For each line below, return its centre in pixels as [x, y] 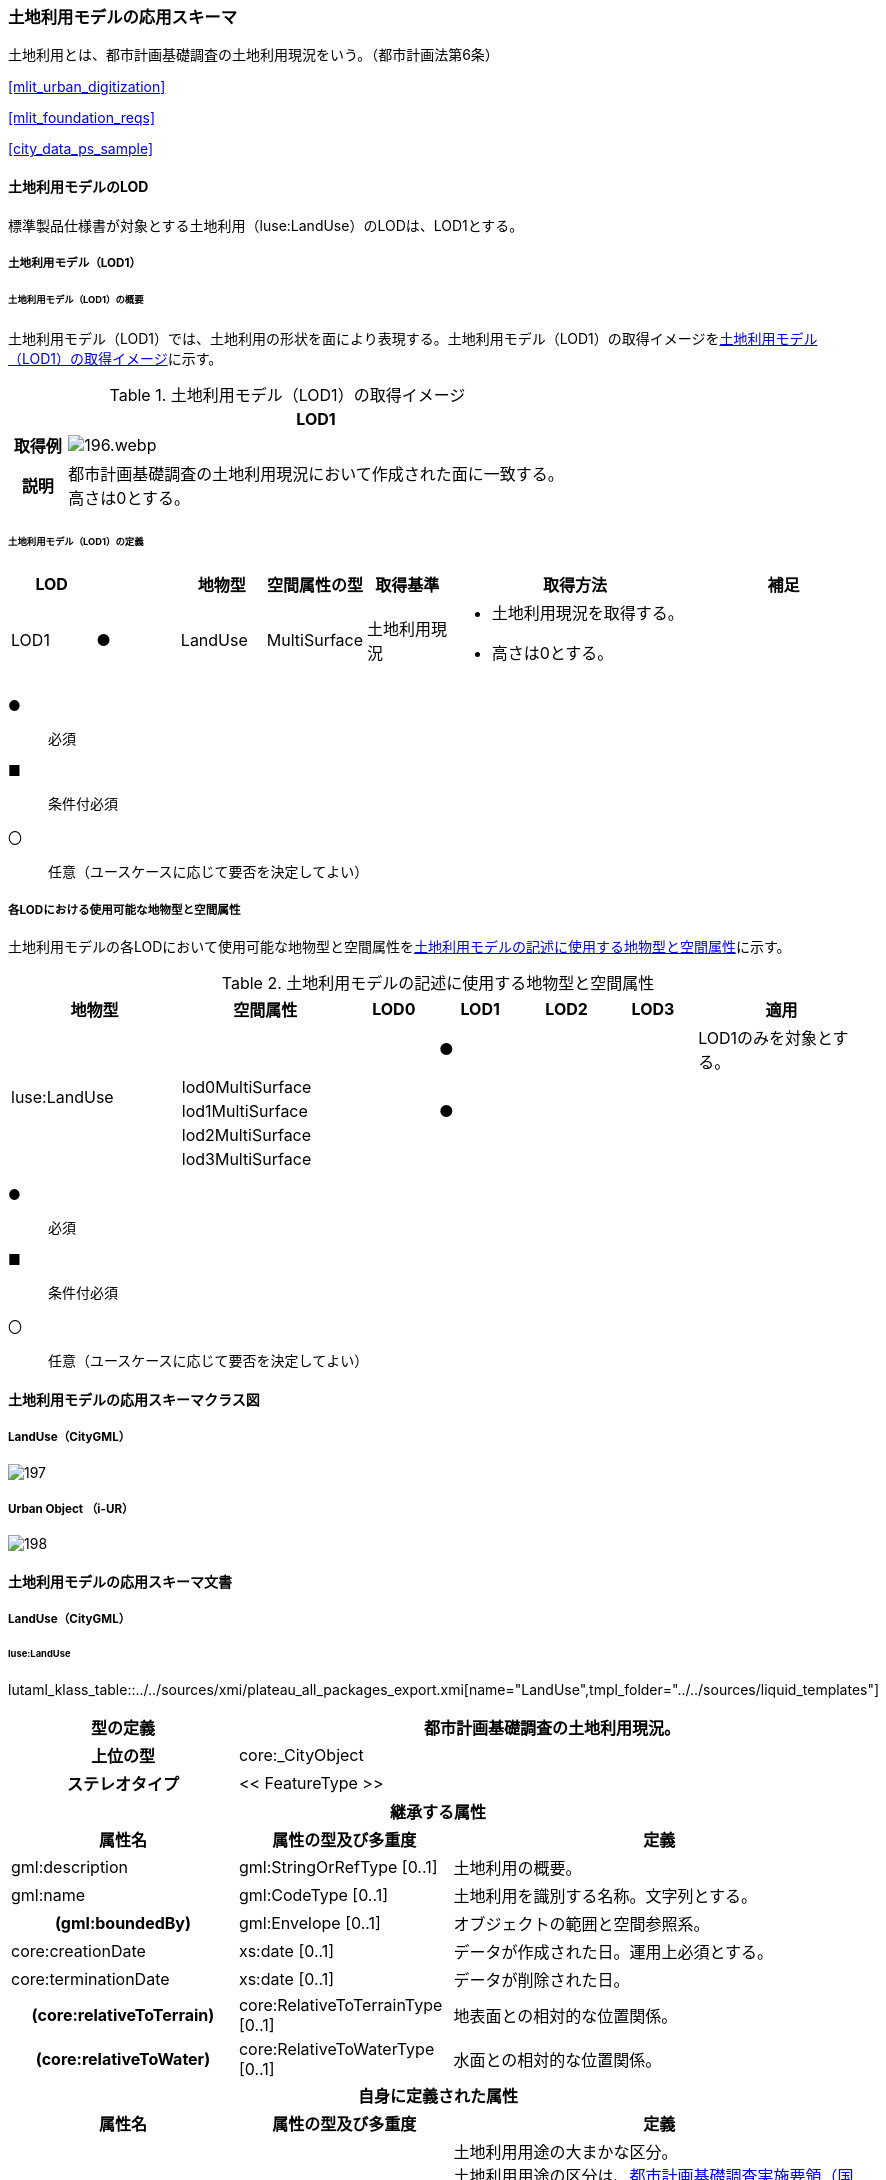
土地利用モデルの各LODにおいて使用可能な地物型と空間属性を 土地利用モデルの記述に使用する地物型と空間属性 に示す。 [399, 947]
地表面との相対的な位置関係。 [565, 2016]
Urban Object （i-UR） [71, 1508]
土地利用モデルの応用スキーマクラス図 [134, 1399]
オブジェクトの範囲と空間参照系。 [581, 1924]
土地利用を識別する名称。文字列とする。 [605, 1896]
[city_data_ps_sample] [81, 149]
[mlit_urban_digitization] [87, 87]
